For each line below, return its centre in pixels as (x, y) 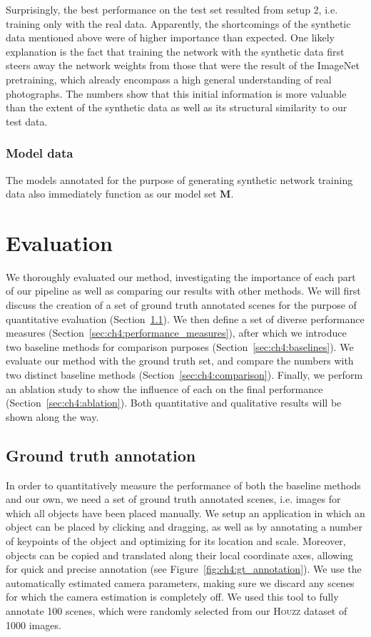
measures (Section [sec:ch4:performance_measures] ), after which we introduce (176, 333)
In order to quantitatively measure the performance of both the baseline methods (183, 485)
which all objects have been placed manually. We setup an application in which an (185, 513)
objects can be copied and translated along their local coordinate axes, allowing (179, 555)
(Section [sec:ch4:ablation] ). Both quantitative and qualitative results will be (174, 403)
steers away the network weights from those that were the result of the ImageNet (183, 65)
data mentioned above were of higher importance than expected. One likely (170, 37)
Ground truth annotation (101, 455)
